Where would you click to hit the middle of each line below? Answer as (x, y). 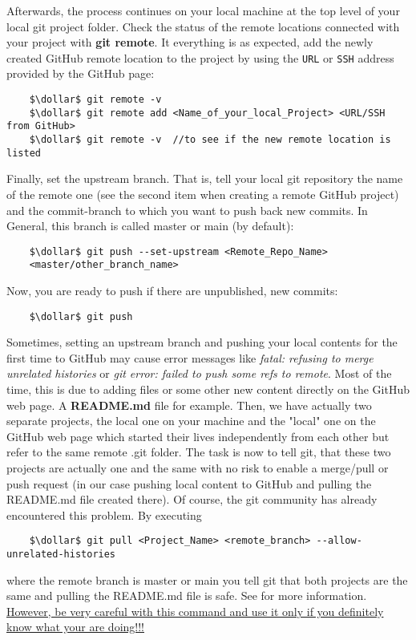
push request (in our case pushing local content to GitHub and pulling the (189, 483)
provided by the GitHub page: (81, 73)
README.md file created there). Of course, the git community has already (192, 499)
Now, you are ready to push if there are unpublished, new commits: (172, 290)
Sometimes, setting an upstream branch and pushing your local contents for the (202, 342)
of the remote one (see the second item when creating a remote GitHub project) (203, 194)
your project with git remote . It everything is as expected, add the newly (190, 42)
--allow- (339, 541)
